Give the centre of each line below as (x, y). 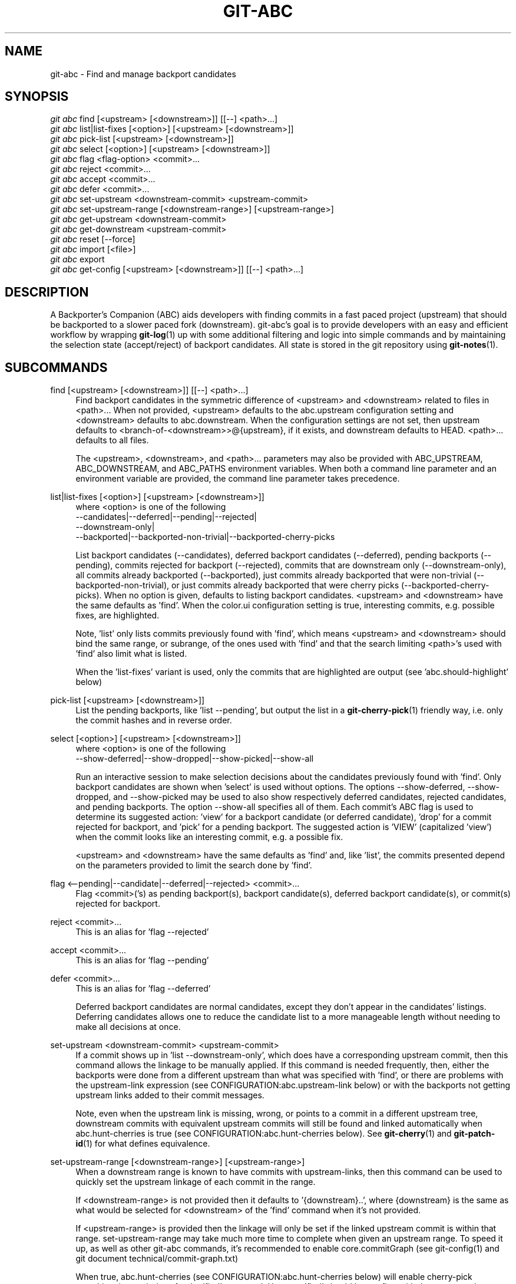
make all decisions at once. (128, 1027)
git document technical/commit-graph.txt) (157, 1259)
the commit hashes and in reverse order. (154, 720)
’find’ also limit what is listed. (131, 654)
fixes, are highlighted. (118, 615)
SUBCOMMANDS (56, 367)
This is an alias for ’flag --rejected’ (142, 932)
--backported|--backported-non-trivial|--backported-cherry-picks (205, 537)
